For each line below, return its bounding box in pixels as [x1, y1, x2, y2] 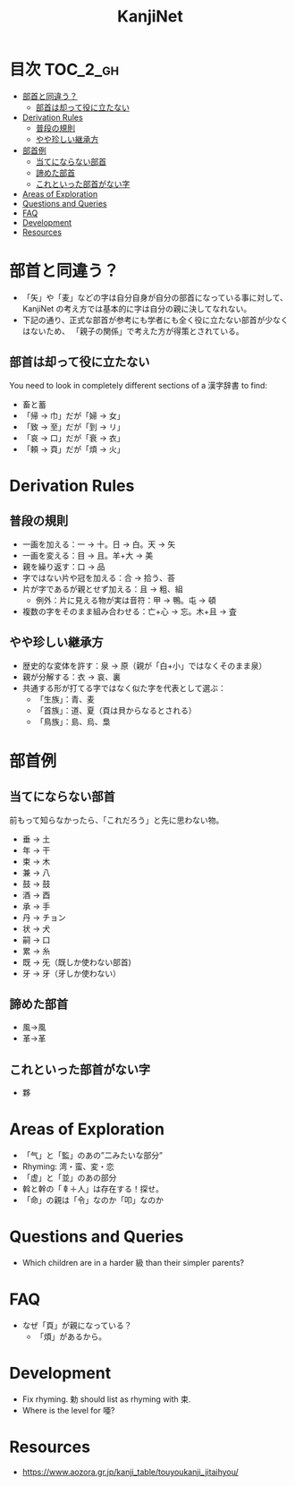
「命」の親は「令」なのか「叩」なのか [21, 1195, 164, 1206]
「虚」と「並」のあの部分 [21, 1173, 117, 1183]
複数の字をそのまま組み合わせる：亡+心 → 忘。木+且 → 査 [21, 606, 237, 617]
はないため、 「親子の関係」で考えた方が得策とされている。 [21, 325, 244, 337]
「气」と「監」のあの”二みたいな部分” [21, 1150, 164, 1161]
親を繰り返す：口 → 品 [21, 561, 105, 572]
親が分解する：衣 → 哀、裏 [21, 671, 122, 682]
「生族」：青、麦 [35, 694, 96, 705]
